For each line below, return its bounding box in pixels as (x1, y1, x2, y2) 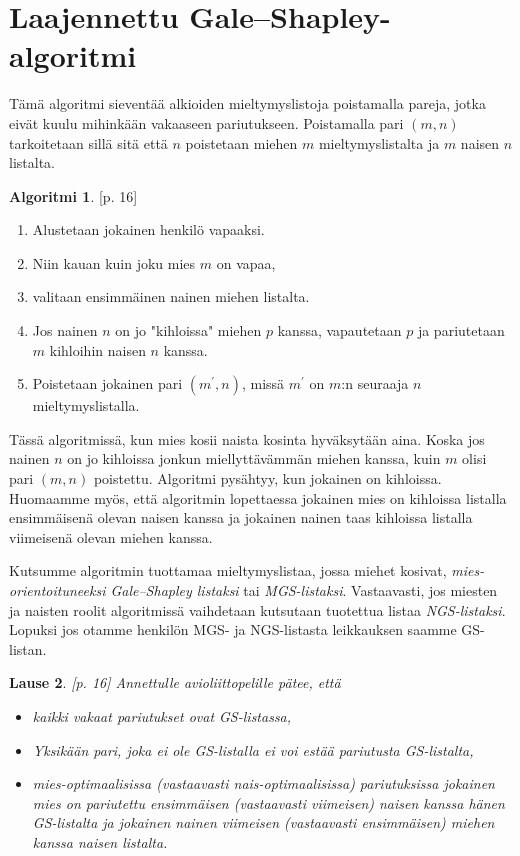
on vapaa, (216, 252, 276, 273)
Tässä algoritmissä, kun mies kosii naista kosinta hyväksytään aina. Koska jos (9, 428, 485, 449)
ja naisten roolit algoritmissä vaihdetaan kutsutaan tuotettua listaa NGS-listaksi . (9, 599, 506, 620)
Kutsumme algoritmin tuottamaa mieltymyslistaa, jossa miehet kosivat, (9, 560, 447, 581)
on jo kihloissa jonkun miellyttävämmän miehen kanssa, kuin (67, 448, 441, 469)
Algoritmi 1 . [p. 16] (9, 185, 138, 206)
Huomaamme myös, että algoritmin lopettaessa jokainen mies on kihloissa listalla (9, 487, 507, 508)
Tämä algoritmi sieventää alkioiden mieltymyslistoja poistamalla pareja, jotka (9, 93, 486, 114)
